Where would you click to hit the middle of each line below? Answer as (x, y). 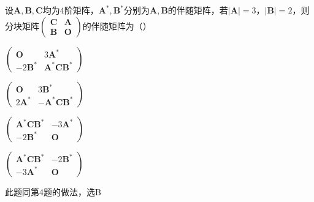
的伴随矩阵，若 (198, 10)
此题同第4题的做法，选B (53, 191)
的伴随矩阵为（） (117, 25)
